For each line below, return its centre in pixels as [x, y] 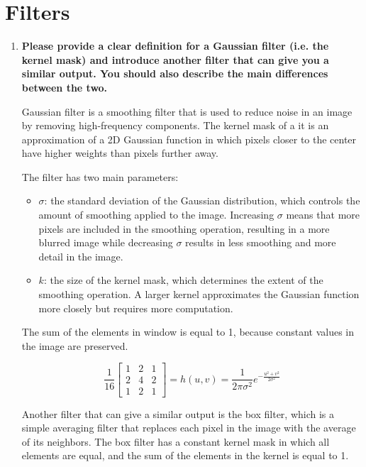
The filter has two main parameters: [100, 176]
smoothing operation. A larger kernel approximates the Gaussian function [199, 294]
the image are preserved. [75, 345]
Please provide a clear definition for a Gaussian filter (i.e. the [175, 46]
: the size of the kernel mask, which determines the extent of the [183, 280]
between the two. [65, 87]
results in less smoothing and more [261, 242]
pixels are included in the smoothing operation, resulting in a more [184, 228]
